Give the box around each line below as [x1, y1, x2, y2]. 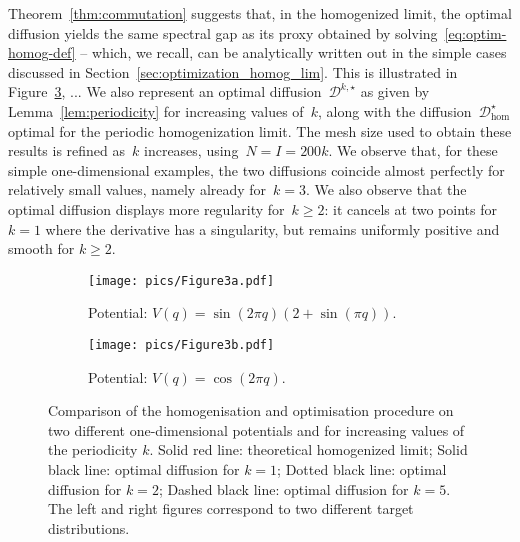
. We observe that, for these [328, 140, 498, 161]
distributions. [48, 517, 130, 538]
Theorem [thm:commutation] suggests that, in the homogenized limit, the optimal [8, 3, 512, 23]
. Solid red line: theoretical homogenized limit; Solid [149, 439, 468, 460]
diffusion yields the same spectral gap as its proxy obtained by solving [8, 22, 438, 43]
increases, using [144, 140, 239, 161]
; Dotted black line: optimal [277, 459, 447, 479]
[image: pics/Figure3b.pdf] [88, 337, 275, 352]
